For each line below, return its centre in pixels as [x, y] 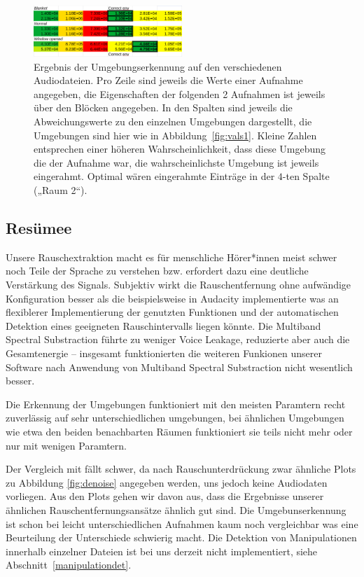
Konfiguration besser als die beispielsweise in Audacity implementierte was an [172, 298]
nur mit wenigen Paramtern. [66, 445]
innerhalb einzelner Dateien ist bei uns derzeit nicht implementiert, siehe [162, 551]
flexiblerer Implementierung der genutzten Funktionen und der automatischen [172, 312]
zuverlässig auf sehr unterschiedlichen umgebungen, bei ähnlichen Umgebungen [175, 418]
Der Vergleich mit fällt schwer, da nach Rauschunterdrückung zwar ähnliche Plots [181, 469]
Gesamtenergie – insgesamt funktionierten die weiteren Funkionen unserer [164, 353]
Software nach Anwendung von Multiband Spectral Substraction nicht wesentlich [179, 367]
